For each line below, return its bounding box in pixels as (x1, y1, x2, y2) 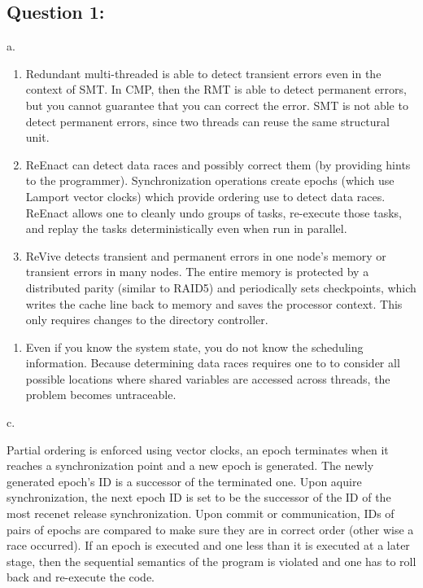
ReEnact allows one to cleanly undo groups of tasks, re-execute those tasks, (25, 204, 402, 221)
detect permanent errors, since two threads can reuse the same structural (25, 112, 390, 129)
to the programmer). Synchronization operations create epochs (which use (25, 172, 395, 189)
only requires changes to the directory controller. (25, 311, 268, 328)
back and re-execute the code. (7, 568, 155, 586)
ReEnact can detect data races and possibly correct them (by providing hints (25, 156, 411, 173)
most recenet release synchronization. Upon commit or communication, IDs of (7, 505, 395, 522)
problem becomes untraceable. (25, 386, 177, 403)
